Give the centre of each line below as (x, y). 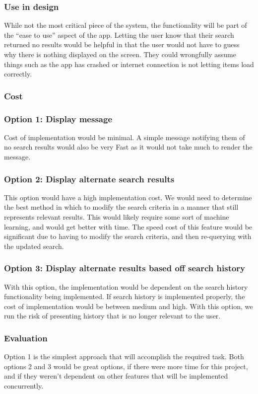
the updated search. (34, 246)
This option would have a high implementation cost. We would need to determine (128, 197)
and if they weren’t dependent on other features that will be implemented (116, 376)
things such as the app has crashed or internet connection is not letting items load (129, 64)
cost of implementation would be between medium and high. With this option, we (129, 306)
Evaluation (26, 338)
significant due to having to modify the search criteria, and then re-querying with (128, 236)
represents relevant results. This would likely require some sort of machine (117, 217)
